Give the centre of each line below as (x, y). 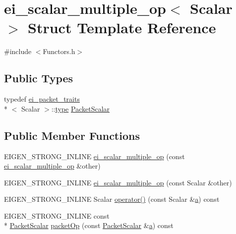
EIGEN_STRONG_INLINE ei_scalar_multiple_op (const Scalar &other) (118, 182)
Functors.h (59, 51)
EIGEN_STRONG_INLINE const (57, 215)
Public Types (39, 78)
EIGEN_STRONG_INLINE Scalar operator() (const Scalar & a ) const (112, 199)
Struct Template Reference (122, 28)
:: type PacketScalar (81, 108)
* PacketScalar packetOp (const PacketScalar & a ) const (89, 225)
